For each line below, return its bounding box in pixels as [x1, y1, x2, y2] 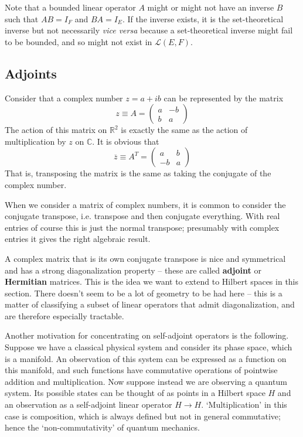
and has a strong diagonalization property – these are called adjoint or [5, 264, 261, 276]
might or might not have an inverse [147, 1, 274, 13]
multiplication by [5, 135, 66, 147]
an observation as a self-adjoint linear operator [5, 398, 172, 411]
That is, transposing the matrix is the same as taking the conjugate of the [5, 167, 271, 179]
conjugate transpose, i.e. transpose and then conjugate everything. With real [5, 210, 280, 222]
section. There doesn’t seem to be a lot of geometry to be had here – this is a [5, 286, 282, 299]
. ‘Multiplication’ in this [201, 398, 287, 411]
